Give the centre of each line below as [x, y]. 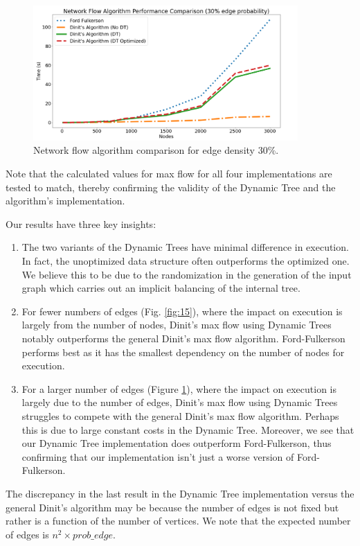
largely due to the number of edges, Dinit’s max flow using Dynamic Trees [180, 402]
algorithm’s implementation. [65, 201]
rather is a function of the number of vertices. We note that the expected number [178, 521]
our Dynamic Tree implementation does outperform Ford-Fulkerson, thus [177, 443]
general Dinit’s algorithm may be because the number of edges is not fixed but [172, 507]
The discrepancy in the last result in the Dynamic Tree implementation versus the [180, 493]
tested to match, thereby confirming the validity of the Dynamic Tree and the [171, 187]
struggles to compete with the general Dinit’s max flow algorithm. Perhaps [180, 415]
